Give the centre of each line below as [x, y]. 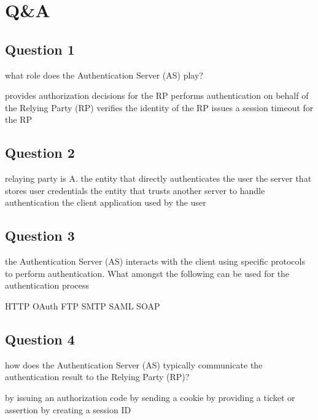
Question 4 [40, 339]
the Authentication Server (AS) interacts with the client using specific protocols [155, 261]
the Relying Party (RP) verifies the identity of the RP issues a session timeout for [159, 107]
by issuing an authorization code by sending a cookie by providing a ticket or [150, 397]
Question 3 [40, 235]
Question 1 [40, 49]
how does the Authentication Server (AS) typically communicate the [134, 364]
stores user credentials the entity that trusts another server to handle [135, 190]
